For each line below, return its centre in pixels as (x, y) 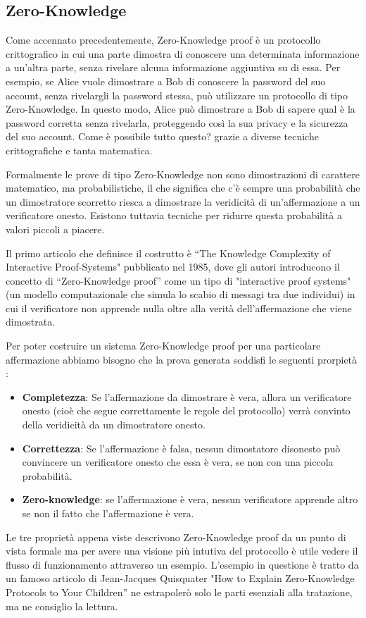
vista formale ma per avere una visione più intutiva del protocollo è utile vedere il (182, 551)
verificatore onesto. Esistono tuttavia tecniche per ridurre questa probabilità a (174, 215)
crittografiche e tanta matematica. (79, 150)
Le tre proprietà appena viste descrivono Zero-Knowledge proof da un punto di (176, 537)
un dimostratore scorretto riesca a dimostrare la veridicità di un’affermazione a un (183, 201)
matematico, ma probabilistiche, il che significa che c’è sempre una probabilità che (183, 188)
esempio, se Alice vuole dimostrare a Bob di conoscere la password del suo (166, 81)
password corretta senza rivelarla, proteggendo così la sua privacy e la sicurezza (177, 122)
